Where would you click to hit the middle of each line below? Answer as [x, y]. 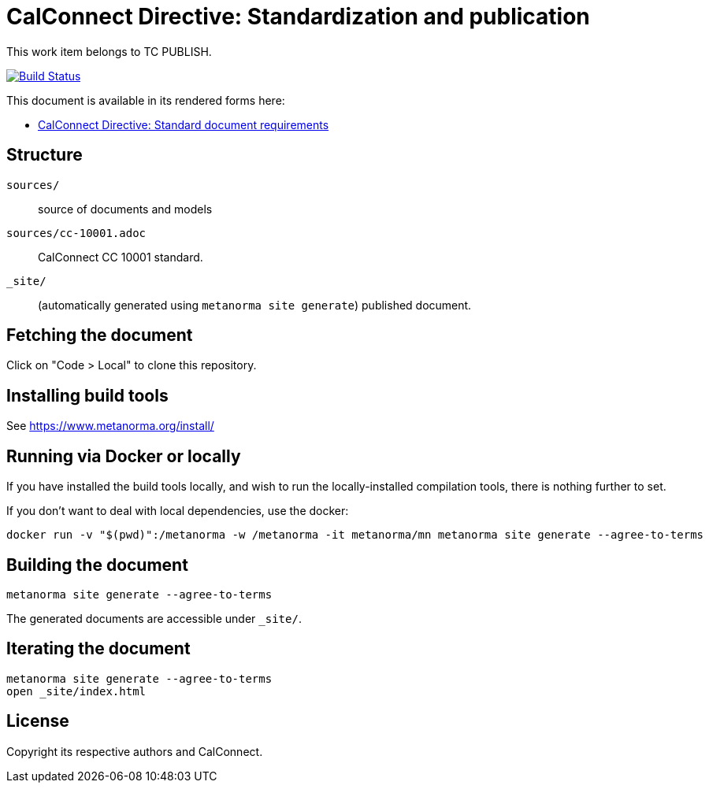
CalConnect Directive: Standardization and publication [298, 17]
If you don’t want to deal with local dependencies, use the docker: [178, 511]
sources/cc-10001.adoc [76, 233]
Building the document [97, 565]
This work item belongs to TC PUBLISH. [109, 51]
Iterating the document [98, 649]
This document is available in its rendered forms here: [146, 100]
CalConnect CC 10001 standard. [121, 257]
